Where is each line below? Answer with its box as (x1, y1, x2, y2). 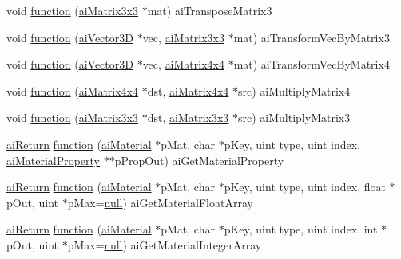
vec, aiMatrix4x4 (142, 56, 224, 73)
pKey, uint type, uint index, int (224, 221, 378, 237)
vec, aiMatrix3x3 (142, 29, 224, 45)
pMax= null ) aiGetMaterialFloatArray (67, 194, 253, 210)
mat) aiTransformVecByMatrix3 (233, 29, 390, 45)
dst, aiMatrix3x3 (147, 109, 229, 126)
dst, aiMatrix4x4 (147, 82, 229, 99)
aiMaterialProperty (6, 151, 101, 168)
